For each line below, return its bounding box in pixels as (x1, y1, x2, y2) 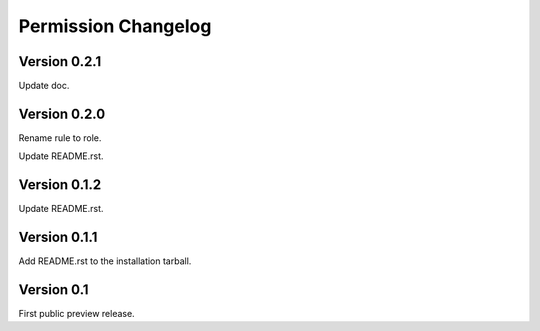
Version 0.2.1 (18, 53, 102, 70)
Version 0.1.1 (18, 229, 98, 246)
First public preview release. (18, 308, 135, 320)
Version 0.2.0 (18, 105, 106, 122)
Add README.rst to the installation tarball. (18, 255, 192, 267)
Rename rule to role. (18, 131, 102, 144)
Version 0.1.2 (18, 176, 102, 194)
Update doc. (18, 80, 70, 92)
